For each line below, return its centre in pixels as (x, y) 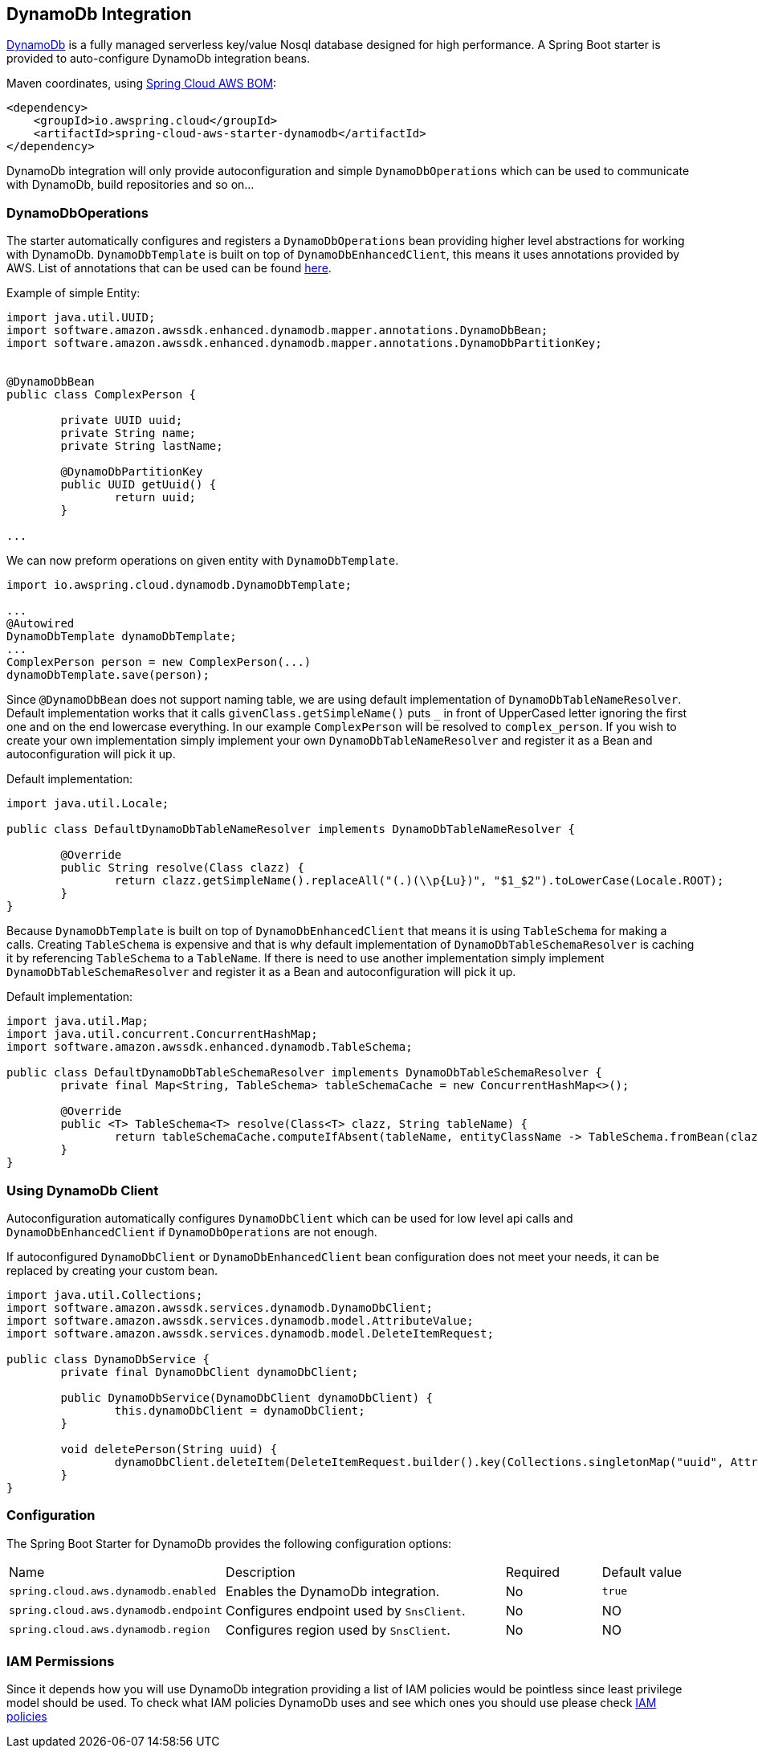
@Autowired (41, 624)
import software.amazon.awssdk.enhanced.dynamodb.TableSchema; (210, 1047)
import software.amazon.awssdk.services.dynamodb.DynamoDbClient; (220, 1307)
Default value (642, 1572)
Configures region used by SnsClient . (338, 1629)
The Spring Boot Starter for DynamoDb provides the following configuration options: (229, 1543)
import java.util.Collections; (105, 1295)
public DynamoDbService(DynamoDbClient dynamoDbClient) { (247, 1397)
